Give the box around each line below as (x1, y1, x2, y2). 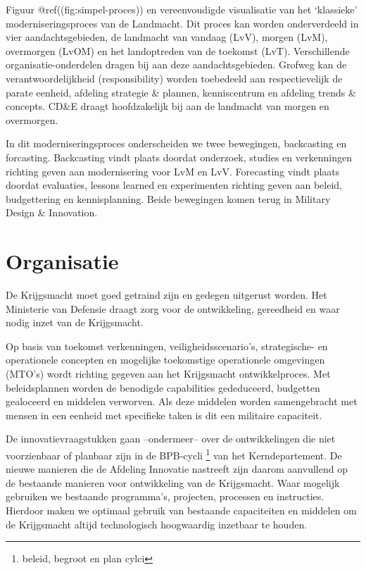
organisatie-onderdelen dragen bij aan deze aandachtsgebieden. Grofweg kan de (6, 57, 347, 72)
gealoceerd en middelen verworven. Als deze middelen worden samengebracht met (6, 394, 358, 409)
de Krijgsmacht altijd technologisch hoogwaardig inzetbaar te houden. (6, 516, 308, 531)
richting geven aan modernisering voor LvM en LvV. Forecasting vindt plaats (6, 163, 340, 178)
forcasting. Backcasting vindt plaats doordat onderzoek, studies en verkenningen (6, 149, 352, 164)
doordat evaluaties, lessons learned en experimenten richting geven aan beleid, (6, 178, 343, 192)
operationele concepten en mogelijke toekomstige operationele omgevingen (6, 352, 325, 367)
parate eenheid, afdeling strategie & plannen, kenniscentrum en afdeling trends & (6, 85, 356, 99)
